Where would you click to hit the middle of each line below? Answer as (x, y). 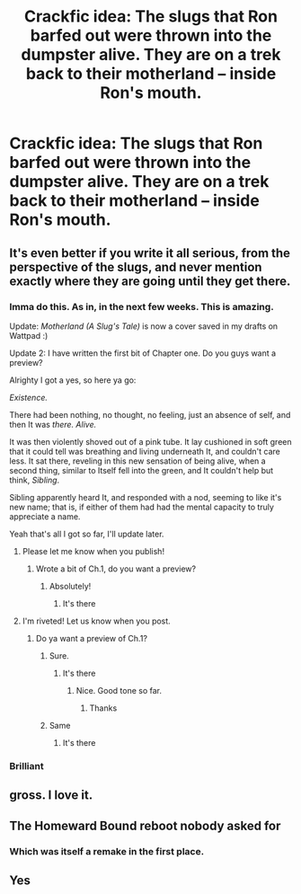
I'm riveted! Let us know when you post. (96, 621)
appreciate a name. (45, 516)
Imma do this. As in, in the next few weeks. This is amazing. (142, 306)
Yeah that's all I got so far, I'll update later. (87, 534)
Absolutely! (70, 586)
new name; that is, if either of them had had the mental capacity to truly (142, 507)
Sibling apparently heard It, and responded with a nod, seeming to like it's (146, 497)
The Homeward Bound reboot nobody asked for (145, 825)
